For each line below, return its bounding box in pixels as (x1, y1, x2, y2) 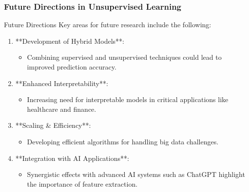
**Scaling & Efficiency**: (15, 120, 91, 130)
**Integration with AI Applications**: (15, 153, 129, 163)
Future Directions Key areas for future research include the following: (4, 19, 211, 30)
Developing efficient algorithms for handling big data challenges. (27, 136, 219, 146)
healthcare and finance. (27, 104, 96, 114)
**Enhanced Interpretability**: (15, 78, 108, 88)
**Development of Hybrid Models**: (15, 35, 124, 46)
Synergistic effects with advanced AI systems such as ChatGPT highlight (27, 169, 245, 179)
